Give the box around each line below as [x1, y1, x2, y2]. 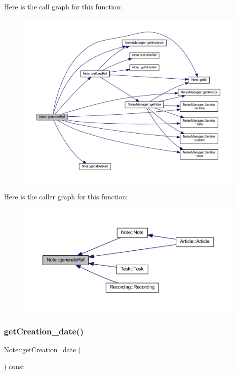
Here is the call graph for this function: [4, 1, 122, 11]
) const [4, 361, 25, 371]
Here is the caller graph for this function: [4, 191, 128, 202]
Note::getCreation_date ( [4, 344, 81, 355]
